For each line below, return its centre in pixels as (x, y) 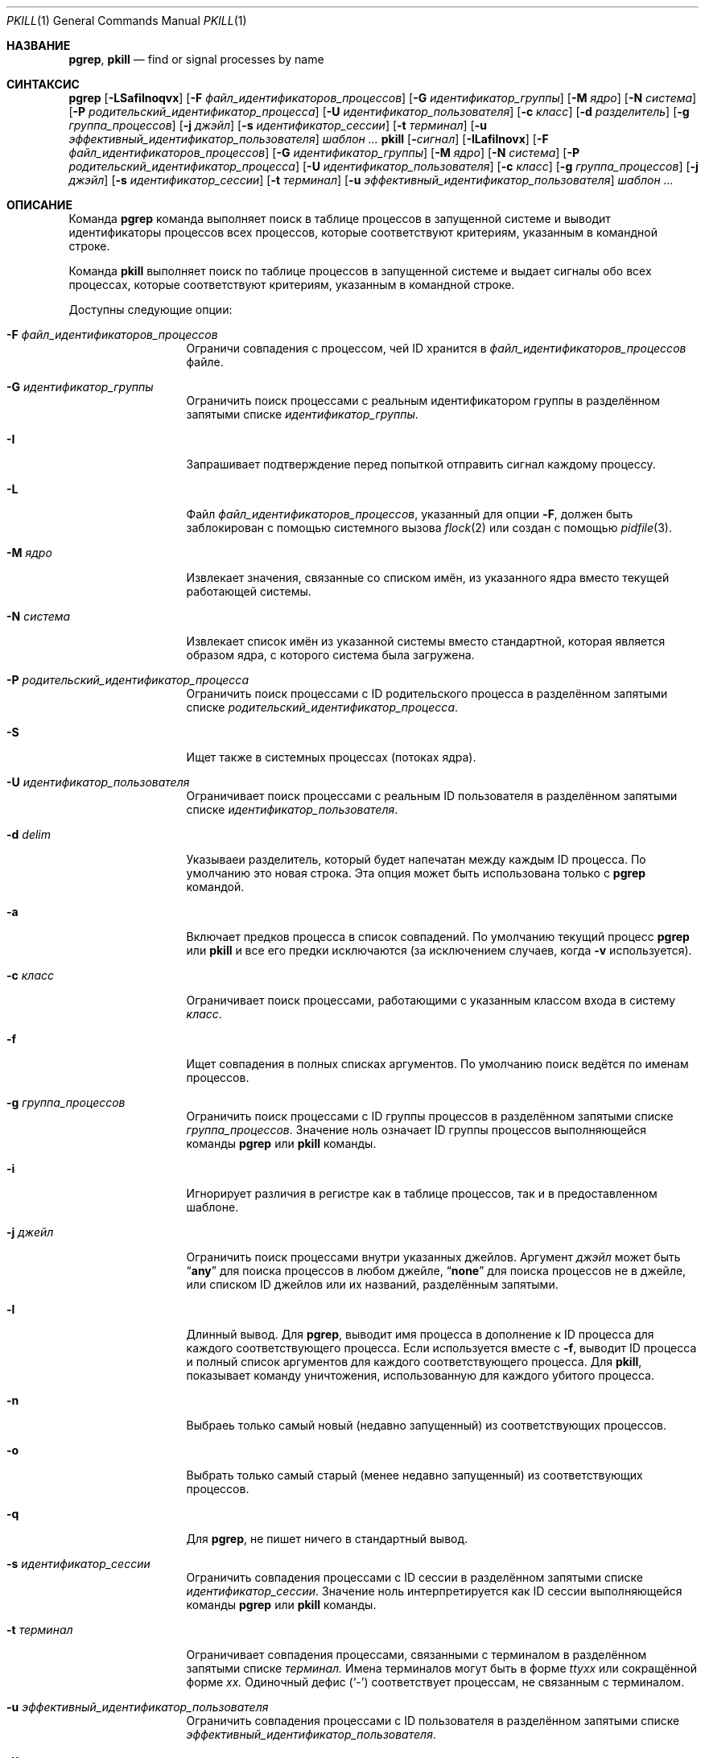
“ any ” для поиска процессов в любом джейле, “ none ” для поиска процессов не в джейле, (436, 1271)
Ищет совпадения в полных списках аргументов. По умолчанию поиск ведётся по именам (437, 1064)
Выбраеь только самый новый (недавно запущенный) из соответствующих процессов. (427, 1425)
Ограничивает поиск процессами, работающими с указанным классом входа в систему (431, 1000)
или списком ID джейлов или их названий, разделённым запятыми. (372, 1284)
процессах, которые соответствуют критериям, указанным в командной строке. (292, 285)
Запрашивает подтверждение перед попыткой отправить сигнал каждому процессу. (421, 464)
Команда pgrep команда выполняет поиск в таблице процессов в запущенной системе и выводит (340, 219)
